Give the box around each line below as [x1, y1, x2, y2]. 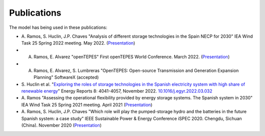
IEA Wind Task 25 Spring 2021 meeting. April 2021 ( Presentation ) [21, 102, 153, 108]
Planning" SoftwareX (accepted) [33, 74, 99, 80]
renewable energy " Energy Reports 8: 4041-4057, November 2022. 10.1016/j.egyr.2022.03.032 [21, 88, 212, 94]
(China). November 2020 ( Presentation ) [21, 122, 102, 128]
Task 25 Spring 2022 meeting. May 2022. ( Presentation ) [21, 40, 135, 46]
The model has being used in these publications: [9, 24, 107, 30]
